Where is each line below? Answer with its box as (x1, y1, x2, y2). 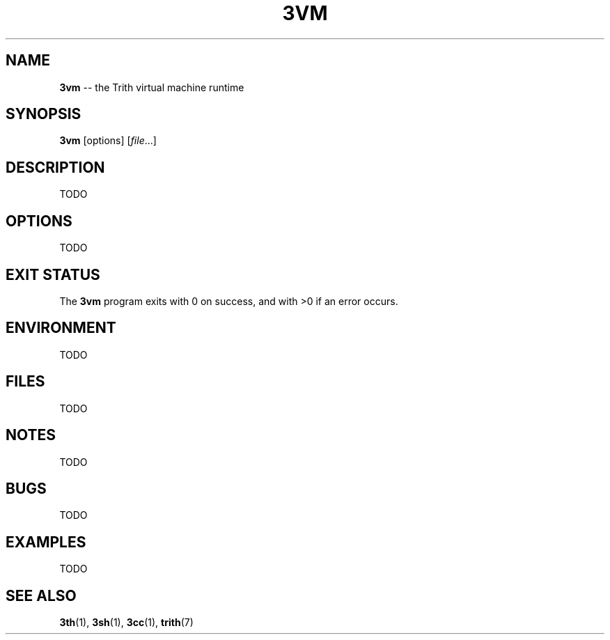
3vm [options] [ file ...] (59, 134, 157, 147)
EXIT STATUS (6, 265, 100, 283)
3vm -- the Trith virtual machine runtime (59, 81, 244, 93)
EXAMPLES (6, 533, 86, 551)
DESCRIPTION (6, 158, 105, 176)
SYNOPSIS (6, 105, 81, 123)
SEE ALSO (6, 586, 77, 604)
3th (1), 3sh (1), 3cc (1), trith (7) (59, 616, 194, 629)
